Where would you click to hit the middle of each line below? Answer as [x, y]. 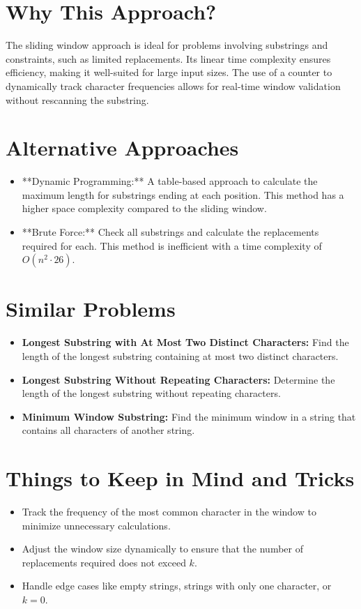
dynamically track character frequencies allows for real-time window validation [173, 85]
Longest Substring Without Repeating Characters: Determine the [178, 379]
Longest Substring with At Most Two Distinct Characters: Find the [185, 342]
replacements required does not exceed [104, 562]
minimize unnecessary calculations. [96, 525]
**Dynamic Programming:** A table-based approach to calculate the [170, 181]
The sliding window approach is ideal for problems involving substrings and [167, 45]
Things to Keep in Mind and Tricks [180, 478]
